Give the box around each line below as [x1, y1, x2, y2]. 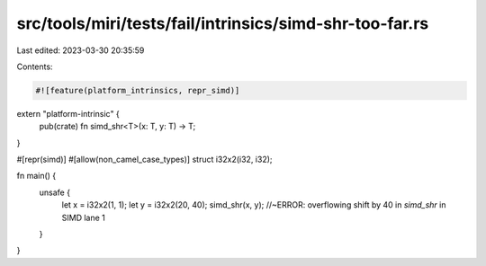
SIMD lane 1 [61, 212, 105, 223]
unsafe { [39, 187, 71, 198]
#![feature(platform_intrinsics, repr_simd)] [35, 85, 240, 95]
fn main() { [16, 171, 57, 182]
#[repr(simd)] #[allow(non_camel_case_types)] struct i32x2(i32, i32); [16, 154, 274, 165]
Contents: [16, 61, 53, 72]
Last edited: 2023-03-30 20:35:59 [16, 45, 145, 56]
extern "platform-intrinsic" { [16, 108, 121, 119]
